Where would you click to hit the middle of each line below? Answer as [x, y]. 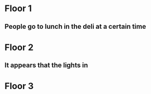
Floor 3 [19, 86]
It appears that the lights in [46, 66]
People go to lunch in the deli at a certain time [75, 27]
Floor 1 [18, 9]
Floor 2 [19, 47]
